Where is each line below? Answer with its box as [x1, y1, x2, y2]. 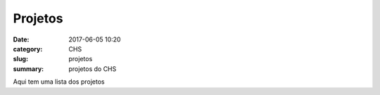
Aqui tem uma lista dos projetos [13, 77, 105, 86]
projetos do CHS [68, 64, 117, 73]
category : [13, 44, 43, 53]
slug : [13, 55, 28, 63]
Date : [13, 35, 30, 44]
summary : [13, 64, 44, 73]
